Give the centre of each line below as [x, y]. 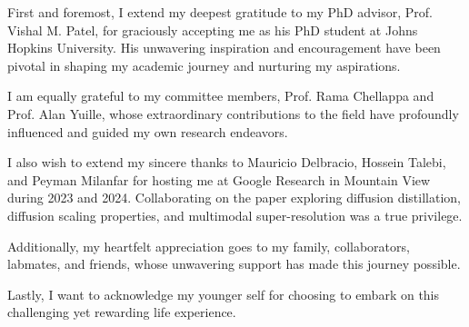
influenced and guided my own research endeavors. [148, 131]
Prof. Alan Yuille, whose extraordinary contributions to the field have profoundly [233, 113]
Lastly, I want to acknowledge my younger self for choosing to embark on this [224, 294]
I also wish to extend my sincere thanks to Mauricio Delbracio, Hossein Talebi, [227, 162]
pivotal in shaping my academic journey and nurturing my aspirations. [204, 65]
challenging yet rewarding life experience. [122, 312]
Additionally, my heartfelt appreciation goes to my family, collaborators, [209, 246]
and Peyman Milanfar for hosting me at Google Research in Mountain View [219, 179]
